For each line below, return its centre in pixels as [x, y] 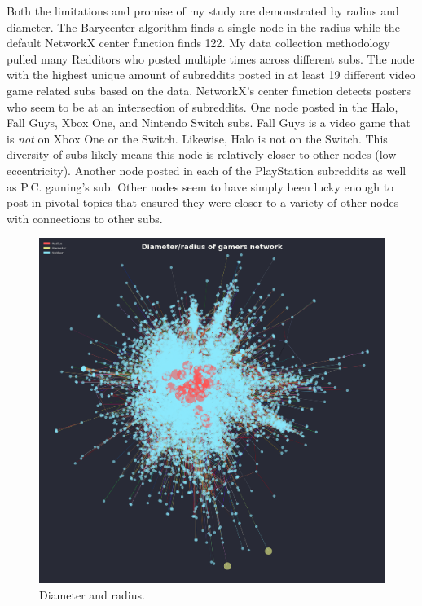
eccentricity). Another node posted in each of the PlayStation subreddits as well [207, 170]
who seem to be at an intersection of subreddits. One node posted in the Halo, [202, 106]
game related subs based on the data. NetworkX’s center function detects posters [209, 90]
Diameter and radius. [92, 594]
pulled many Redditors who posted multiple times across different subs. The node [211, 58]
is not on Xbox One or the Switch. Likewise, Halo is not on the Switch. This [197, 138]
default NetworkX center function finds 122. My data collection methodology [198, 43]
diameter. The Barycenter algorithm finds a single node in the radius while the [203, 26]
